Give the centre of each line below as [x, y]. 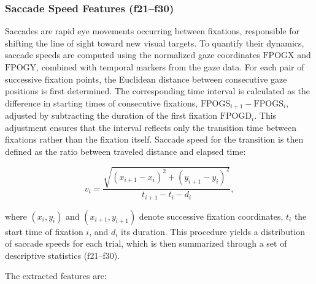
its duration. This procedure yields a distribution [213, 231]
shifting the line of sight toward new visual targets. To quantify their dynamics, [155, 43]
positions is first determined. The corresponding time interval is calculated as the [157, 91]
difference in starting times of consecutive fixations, [102, 103]
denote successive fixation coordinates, [211, 216]
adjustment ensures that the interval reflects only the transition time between [151, 127]
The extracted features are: [56, 276]
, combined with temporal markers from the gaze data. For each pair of [170, 67]
